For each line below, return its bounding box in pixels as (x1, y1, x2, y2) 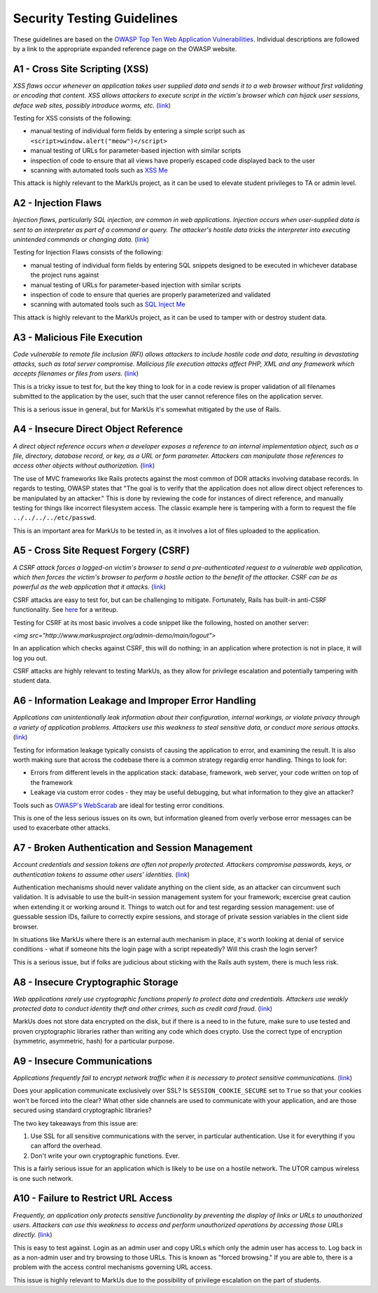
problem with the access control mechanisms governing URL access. (13, 1263, 213, 1271)
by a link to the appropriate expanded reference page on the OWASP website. (13, 44, 237, 53)
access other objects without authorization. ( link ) (13, 461, 155, 470)
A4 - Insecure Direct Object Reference (13, 423, 183, 435)
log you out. (13, 654, 48, 662)
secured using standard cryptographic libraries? (13, 1106, 152, 1114)
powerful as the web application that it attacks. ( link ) (13, 582, 166, 591)
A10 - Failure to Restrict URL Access (13, 1192, 173, 1205)
